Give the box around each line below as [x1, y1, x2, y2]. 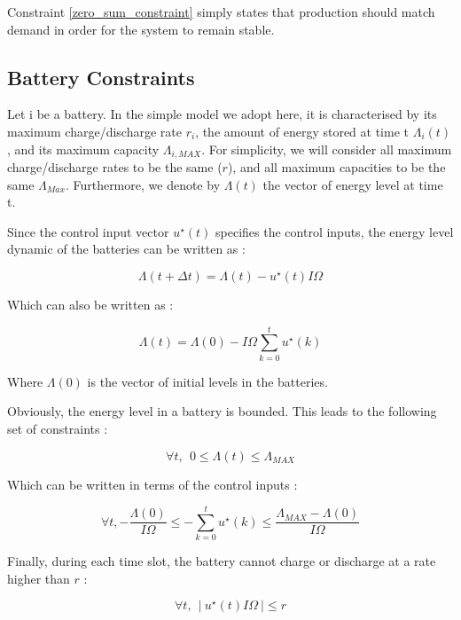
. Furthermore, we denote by [65, 175, 221, 193]
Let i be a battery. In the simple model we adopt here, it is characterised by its [7, 105, 437, 123]
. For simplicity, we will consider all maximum [201, 139, 452, 158]
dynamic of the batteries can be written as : [7, 239, 246, 258]
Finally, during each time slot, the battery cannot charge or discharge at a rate [7, 552, 436, 570]
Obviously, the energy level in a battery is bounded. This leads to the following [7, 402, 437, 420]
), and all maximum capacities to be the [227, 158, 446, 177]
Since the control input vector [7, 222, 169, 240]
